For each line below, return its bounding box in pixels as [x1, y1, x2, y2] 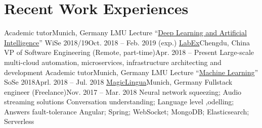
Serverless [4, 116, 34, 126]
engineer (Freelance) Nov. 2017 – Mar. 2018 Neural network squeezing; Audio [4, 86, 242, 97]
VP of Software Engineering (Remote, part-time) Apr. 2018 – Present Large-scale [4, 47, 254, 57]
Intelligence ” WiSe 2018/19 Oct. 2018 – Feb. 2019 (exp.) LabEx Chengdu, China [4, 37, 250, 47]
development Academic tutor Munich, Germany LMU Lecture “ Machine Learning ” [4, 67, 258, 77]
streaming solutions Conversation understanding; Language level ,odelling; [4, 96, 234, 107]
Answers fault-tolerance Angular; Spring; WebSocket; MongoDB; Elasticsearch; [4, 106, 249, 116]
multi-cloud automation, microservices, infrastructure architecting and [4, 56, 222, 67]
